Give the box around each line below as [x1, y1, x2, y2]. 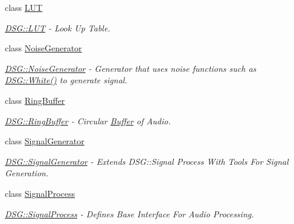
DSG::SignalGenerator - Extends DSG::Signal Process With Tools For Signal [5, 155, 289, 167]
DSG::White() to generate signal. [5, 74, 127, 86]
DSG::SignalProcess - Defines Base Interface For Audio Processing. [5, 207, 254, 220]
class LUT [5, 1, 43, 13]
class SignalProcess [5, 187, 75, 199]
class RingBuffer [5, 94, 65, 106]
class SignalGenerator [5, 135, 85, 147]
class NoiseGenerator [5, 42, 82, 54]
